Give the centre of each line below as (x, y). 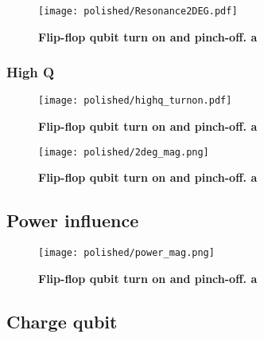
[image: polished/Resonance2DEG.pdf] (138, 11)
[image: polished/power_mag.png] (126, 253)
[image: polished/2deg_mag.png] (124, 152)
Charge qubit (62, 321)
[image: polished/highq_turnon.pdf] (135, 101)
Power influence (73, 220)
